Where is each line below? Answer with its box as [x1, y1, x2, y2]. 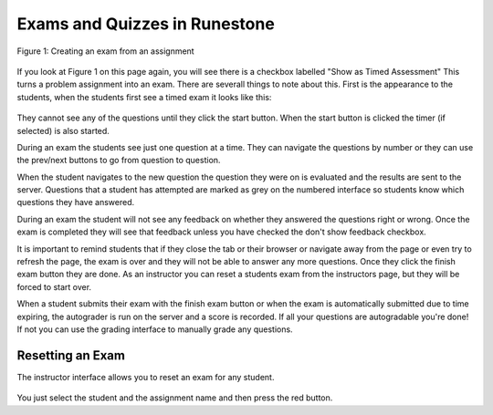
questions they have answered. [16, 197, 135, 208]
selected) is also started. [16, 125, 110, 136]
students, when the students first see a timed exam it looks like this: [16, 91, 272, 102]
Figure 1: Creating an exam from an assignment [16, 46, 195, 57]
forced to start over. [16, 281, 91, 292]
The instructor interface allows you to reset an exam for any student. [16, 371, 275, 382]
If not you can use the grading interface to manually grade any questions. [16, 324, 293, 335]
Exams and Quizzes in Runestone [16, 14, 276, 34]
